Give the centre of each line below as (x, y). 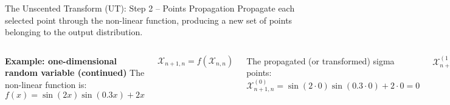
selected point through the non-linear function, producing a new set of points (149, 20)
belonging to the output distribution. (74, 32)
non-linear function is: (46, 84)
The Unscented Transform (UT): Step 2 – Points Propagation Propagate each (150, 8)
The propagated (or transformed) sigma (320, 60)
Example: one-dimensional (61, 60)
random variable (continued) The (75, 73)
